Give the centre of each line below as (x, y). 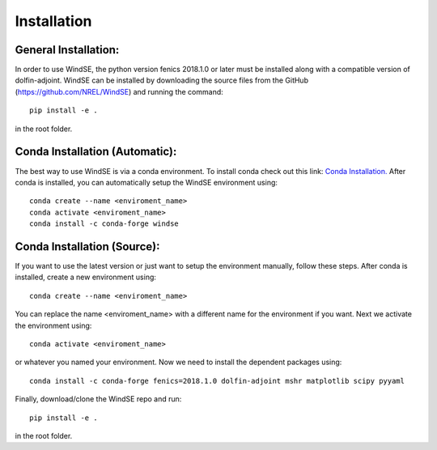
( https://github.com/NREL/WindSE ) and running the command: (119, 91)
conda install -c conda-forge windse (104, 224)
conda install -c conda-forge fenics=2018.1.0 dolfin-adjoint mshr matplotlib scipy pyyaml (217, 381)
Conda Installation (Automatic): (96, 152)
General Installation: (67, 50)
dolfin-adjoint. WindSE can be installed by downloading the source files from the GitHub (162, 80)
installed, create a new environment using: (86, 277)
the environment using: (53, 325)
